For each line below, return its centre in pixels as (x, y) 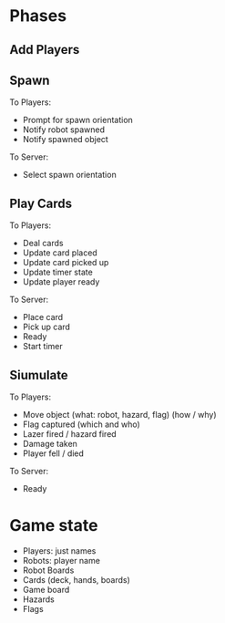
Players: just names (59, 550)
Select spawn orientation (69, 175)
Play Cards (41, 203)
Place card (43, 317)
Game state (54, 526)
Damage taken (50, 444)
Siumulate (39, 375)
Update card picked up (66, 263)
